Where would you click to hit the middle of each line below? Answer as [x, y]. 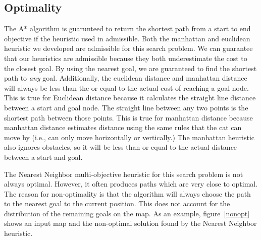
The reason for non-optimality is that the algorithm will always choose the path [127, 193]
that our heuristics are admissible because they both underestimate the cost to [126, 58]
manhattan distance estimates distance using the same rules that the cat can [123, 127]
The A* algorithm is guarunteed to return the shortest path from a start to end [127, 28]
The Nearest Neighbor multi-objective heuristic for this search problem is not [124, 174]
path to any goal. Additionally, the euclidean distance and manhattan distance [126, 78]
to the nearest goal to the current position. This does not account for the [117, 203]
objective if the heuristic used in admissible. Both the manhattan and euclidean [127, 38]
